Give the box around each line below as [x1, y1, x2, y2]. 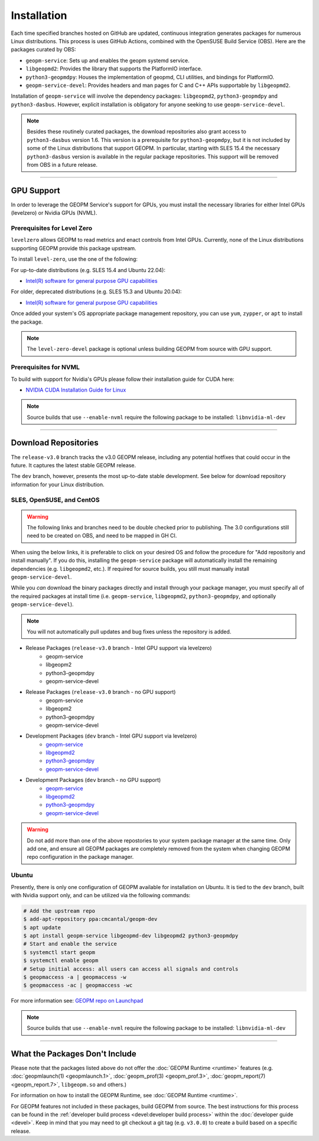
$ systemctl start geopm [23, 949, 96, 955]
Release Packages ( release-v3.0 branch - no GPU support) [25, 689, 176, 696]
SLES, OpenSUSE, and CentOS [11, 496, 100, 504]
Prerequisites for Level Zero [11, 224, 93, 232]
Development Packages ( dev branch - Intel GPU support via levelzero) [25, 732, 197, 739]
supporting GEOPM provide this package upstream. [11, 244, 136, 251]
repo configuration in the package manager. [27, 854, 134, 861]
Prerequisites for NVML [11, 363, 80, 371]
